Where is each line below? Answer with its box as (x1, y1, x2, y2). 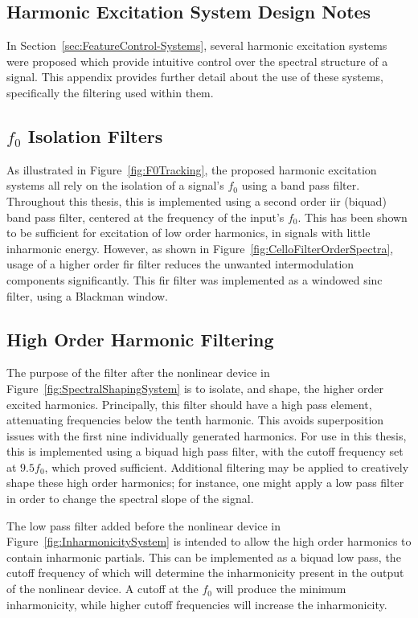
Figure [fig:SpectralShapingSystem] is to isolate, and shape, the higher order (6, 379, 384, 396)
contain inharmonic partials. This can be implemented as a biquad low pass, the (6, 548, 401, 565)
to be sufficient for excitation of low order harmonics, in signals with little (6, 224, 371, 241)
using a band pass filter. (241, 177, 360, 194)
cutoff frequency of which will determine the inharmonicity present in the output (6, 564, 404, 581)
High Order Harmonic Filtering (6, 326, 274, 351)
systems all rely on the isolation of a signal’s (6, 177, 224, 194)
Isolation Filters (27, 123, 163, 148)
